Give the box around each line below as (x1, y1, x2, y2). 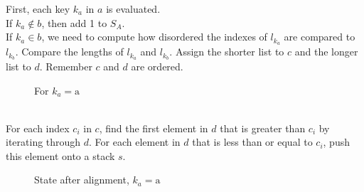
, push (323, 134, 350, 149)
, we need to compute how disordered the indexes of (41, 29, 267, 44)
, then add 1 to (41, 15, 107, 30)
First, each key (6, 1, 70, 16)
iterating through (6, 134, 81, 149)
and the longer (294, 44, 358, 59)
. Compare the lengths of (15, 44, 124, 59)
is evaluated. (106, 1, 161, 16)
